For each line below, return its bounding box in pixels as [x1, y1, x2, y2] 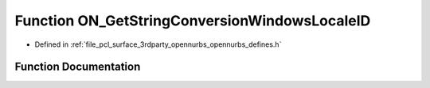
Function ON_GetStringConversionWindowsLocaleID [14, 12, 371, 29]
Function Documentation [14, 60, 141, 74]
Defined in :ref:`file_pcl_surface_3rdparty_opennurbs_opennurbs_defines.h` [34, 40, 282, 49]
